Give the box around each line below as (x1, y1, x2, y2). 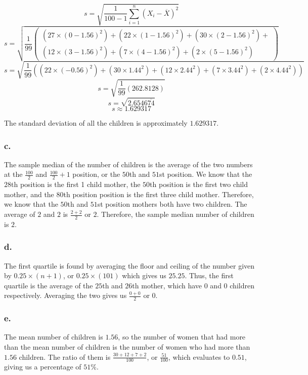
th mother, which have (132, 280, 202, 290)
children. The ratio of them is (19, 351, 111, 362)
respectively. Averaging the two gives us (4, 290, 127, 301)
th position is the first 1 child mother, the (11, 179, 141, 190)
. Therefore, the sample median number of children (97, 209, 254, 219)
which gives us (122, 270, 166, 281)
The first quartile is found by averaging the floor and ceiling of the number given (4, 260, 255, 271)
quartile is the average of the (4, 280, 93, 290)
